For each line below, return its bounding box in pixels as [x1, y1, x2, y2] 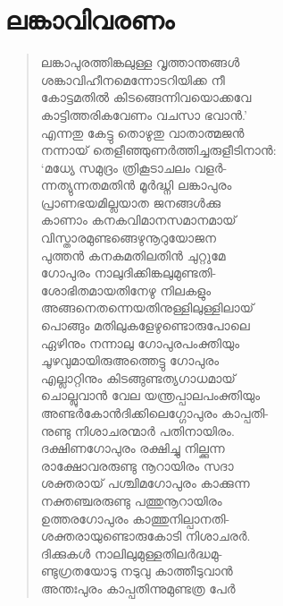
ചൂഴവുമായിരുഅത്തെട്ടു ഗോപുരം [40, 351, 220, 370]
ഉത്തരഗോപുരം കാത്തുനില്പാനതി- [40, 508, 230, 527]
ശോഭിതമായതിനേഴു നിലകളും [40, 280, 212, 299]
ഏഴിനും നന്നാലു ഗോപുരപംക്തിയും [40, 333, 240, 352]
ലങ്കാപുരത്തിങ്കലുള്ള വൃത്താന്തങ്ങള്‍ [40, 53, 240, 72]
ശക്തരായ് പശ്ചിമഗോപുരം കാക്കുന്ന [40, 474, 250, 492]
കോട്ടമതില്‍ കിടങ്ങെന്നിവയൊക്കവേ [40, 88, 252, 107]
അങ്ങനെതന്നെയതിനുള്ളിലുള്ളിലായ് [40, 298, 254, 317]
